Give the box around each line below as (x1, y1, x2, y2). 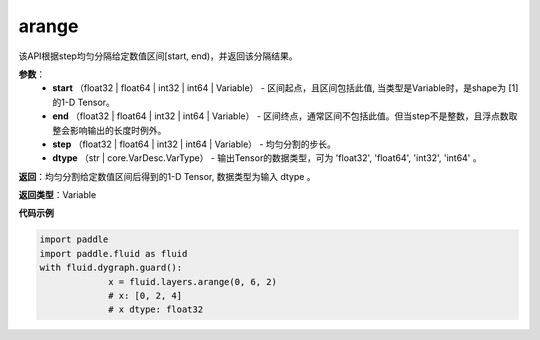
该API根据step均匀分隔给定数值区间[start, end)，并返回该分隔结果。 (18, 50, 299, 62)
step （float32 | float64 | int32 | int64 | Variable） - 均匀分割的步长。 (52, 138, 337, 150)
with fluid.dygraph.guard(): (39, 262, 183, 274)
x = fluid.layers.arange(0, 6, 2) (108, 276, 277, 287)
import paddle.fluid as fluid (39, 248, 188, 259)
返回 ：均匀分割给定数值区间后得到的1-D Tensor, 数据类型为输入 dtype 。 (18, 170, 316, 182)
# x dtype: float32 (108, 304, 204, 315)
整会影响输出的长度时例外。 (52, 124, 167, 136)
